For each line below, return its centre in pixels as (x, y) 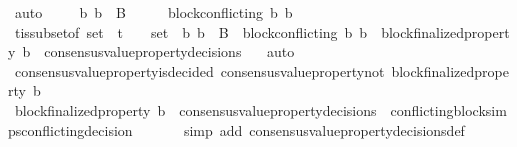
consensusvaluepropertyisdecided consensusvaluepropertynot (199, 70)
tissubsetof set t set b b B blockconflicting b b (191, 31)
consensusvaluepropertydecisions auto (169, 51)
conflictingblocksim (448, 109)
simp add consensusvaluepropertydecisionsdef (324, 129)
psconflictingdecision (70, 129)
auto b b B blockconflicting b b (153, 12)
